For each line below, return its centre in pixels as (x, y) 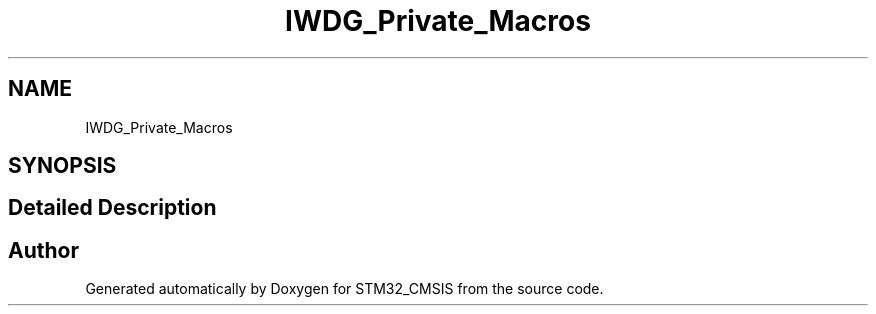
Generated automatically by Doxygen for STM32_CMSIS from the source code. (344, 289)
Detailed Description (112, 208)
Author (43, 250)
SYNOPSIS (62, 166)
